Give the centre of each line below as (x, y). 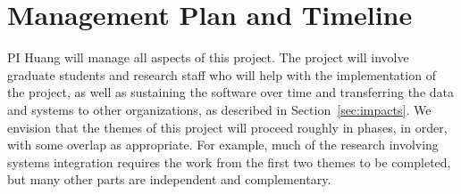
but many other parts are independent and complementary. (169, 179)
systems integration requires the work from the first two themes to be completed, (229, 162)
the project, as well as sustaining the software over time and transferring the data (231, 92)
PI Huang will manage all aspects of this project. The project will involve (208, 57)
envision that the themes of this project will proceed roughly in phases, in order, (227, 127)
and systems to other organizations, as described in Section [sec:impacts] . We (219, 109)
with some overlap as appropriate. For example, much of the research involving (223, 145)
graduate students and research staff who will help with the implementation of (222, 74)
